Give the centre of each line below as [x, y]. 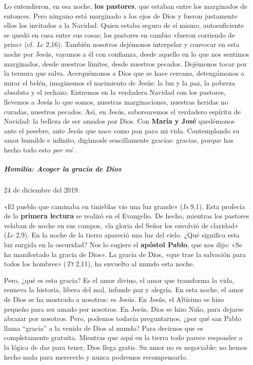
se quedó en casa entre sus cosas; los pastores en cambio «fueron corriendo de [119, 34]
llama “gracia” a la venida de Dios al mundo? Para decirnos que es [104, 328]
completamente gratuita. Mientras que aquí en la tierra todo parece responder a [123, 337]
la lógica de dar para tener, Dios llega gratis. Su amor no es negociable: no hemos [126, 347]
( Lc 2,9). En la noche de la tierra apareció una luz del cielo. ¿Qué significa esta [122, 235]
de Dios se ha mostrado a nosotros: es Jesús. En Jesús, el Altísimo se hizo [114, 299]
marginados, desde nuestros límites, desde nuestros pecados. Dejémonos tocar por [126, 63]
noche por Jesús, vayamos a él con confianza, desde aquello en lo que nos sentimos [127, 54]
